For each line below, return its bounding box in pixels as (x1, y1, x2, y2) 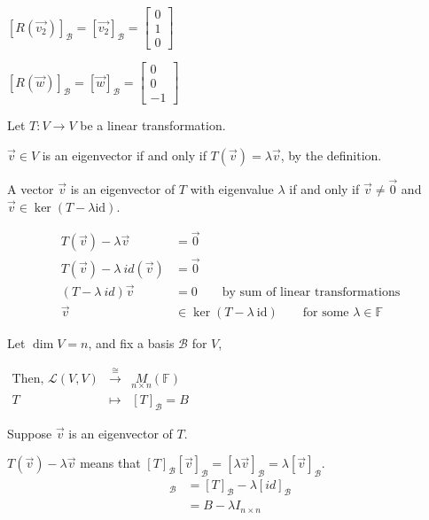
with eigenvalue (190, 180, 274, 198)
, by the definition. (280, 145, 382, 164)
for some (302, 307, 349, 320)
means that (80, 454, 141, 472)
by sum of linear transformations (222, 285, 401, 299)
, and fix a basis (88, 334, 175, 353)
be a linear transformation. (80, 116, 226, 135)
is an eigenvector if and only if (42, 145, 207, 164)
